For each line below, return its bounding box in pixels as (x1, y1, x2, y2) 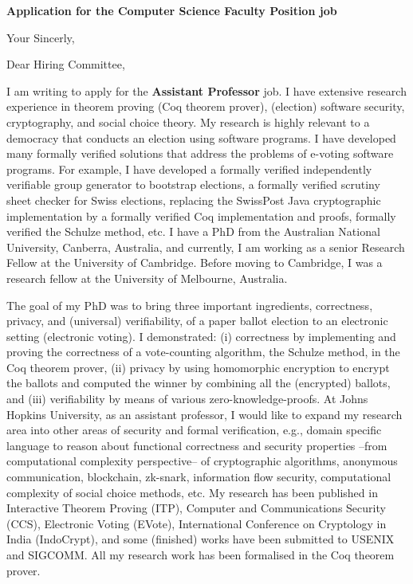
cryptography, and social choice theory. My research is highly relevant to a (6, 113, 370, 130)
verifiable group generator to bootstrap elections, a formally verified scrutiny (6, 176, 380, 193)
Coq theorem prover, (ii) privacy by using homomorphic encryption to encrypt (6, 359, 390, 375)
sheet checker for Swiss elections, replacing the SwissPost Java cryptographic (6, 191, 381, 208)
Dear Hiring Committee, (6, 56, 125, 73)
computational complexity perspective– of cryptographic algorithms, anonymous (6, 453, 398, 469)
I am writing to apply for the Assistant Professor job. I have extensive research (6, 82, 407, 99)
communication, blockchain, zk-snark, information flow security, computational (6, 468, 391, 485)
